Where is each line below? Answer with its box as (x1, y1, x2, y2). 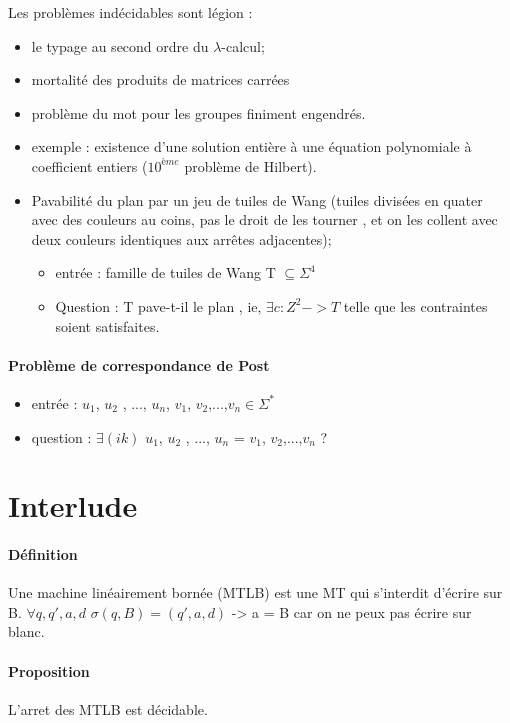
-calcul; (221, 35, 265, 56)
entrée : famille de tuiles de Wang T (55, 262, 276, 283)
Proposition (8, 660, 90, 681)
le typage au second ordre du (31, 35, 209, 56)
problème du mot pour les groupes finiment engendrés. (31, 102, 366, 123)
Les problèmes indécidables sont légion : (8, 2, 253, 22)
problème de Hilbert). (184, 155, 317, 176)
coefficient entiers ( (31, 155, 148, 176)
